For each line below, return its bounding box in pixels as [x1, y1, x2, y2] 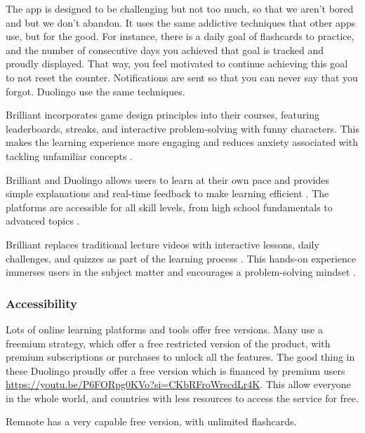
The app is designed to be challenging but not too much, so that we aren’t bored [6, 1, 354, 15]
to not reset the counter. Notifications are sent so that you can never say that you [6, 69, 358, 84]
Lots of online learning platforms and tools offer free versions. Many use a [6, 321, 323, 336]
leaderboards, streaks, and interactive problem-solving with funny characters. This [6, 121, 359, 135]
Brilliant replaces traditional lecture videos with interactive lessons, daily [6, 237, 319, 251]
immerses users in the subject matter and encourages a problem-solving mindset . [6, 265, 356, 279]
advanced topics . [6, 213, 80, 228]
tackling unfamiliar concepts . [6, 148, 133, 163]
